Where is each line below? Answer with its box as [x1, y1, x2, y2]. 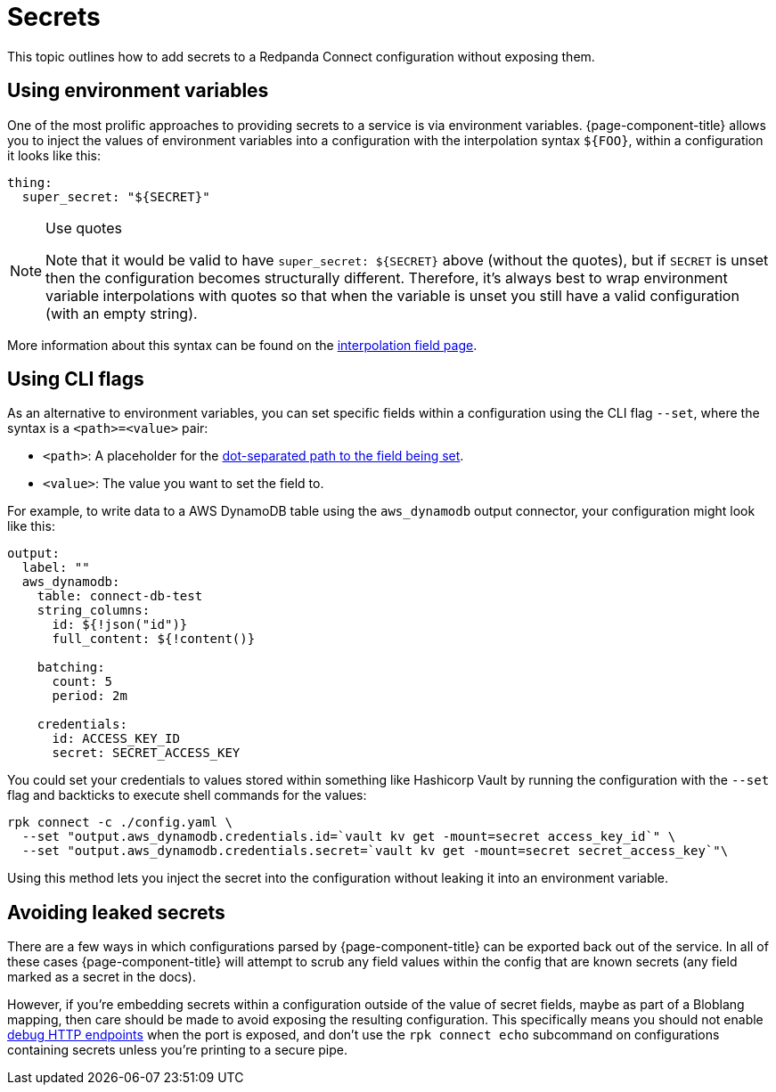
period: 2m [52, 689, 127, 704]
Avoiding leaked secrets [7, 900, 225, 924]
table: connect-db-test [37, 589, 203, 604]
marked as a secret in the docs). [7, 969, 196, 985]
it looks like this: [7, 147, 102, 163]
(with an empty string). [45, 304, 198, 322]
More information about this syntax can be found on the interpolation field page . [7, 337, 478, 353]
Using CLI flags [7, 368, 144, 391]
